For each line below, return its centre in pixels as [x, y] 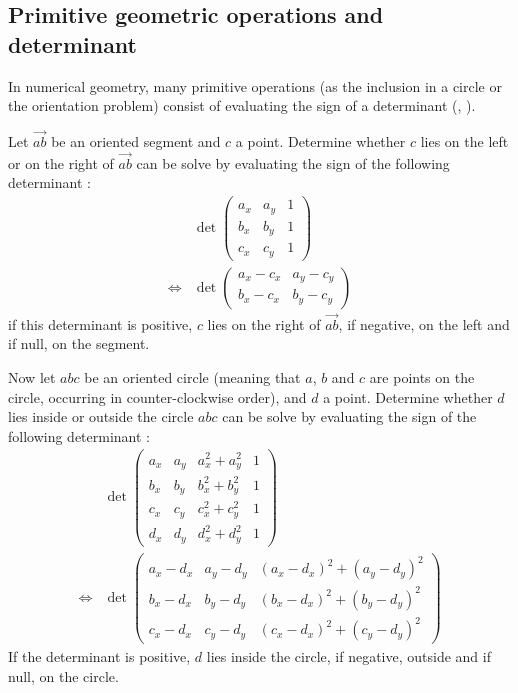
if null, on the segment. [79, 343]
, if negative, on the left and [424, 323]
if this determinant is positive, [100, 323]
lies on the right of [264, 323]
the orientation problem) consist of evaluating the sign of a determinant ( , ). [242, 105]
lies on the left [464, 141]
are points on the [422, 377]
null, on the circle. [63, 675]
